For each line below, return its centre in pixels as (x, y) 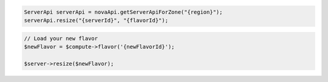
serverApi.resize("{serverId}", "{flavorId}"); (96, 20)
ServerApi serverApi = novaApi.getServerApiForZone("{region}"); (123, 12)
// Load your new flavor (61, 38)
